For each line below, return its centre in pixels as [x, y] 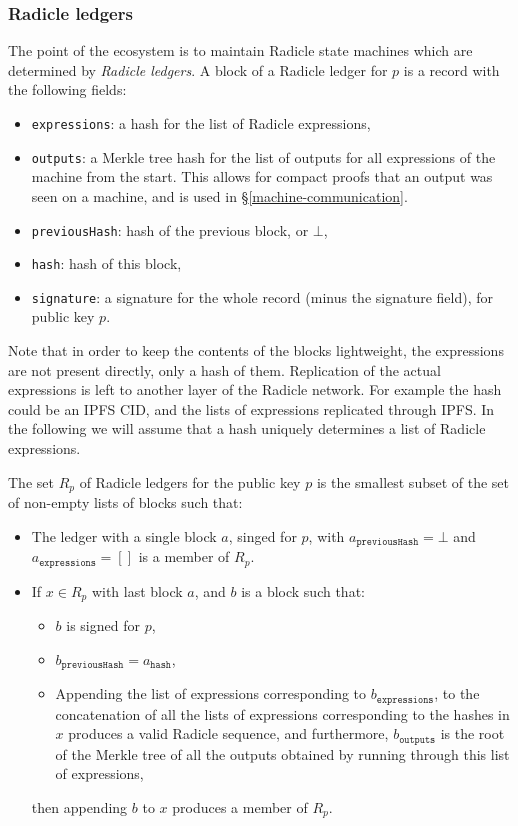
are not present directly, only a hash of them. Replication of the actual [224, 369]
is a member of [184, 556]
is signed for [103, 625]
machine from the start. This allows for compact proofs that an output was [262, 176]
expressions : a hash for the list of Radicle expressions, [201, 123]
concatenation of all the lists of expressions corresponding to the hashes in [282, 713]
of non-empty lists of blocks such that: [125, 502]
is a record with [451, 69]
